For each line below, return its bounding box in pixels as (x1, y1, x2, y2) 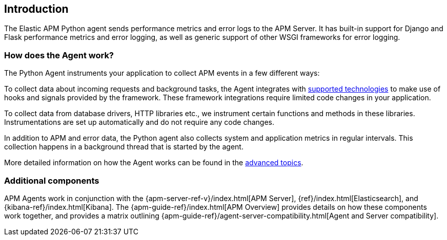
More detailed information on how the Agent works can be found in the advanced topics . (4, 158, 303, 167)
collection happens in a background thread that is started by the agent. (4, 142, 243, 151)
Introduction (4, 3, 69, 15)
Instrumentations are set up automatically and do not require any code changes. (4, 118, 274, 127)
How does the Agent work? (4, 50, 114, 60)
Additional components (4, 175, 99, 186)
